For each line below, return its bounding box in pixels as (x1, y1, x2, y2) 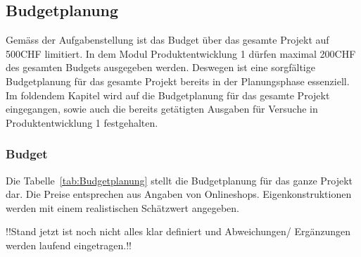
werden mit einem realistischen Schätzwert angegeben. (6, 200, 239, 215)
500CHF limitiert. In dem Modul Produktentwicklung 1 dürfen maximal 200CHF (6, 46, 356, 61)
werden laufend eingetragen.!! (6, 237, 132, 252)
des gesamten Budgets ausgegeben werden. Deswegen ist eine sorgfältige (6, 60, 315, 75)
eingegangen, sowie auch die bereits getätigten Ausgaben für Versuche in (6, 101, 318, 116)
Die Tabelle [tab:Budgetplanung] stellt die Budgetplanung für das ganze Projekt (6, 173, 353, 187)
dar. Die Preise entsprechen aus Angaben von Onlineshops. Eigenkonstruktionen (6, 187, 352, 201)
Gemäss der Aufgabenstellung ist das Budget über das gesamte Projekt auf (6, 32, 329, 47)
